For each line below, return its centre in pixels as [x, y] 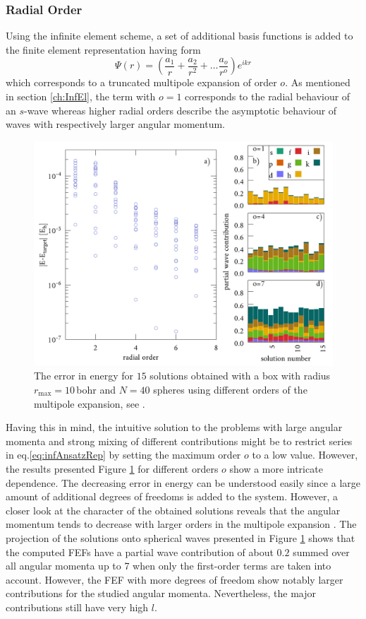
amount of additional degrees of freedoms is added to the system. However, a [172, 496]
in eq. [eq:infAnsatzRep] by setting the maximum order [123, 455]
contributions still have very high [77, 607]
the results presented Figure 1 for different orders [112, 468]
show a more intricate [276, 468]
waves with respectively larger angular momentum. [116, 124]
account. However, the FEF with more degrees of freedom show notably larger [175, 579]
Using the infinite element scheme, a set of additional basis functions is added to [179, 36]
